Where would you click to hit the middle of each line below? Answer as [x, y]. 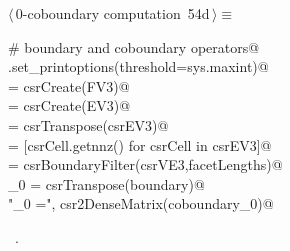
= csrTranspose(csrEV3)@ [88, 124]
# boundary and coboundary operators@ [134, 46]
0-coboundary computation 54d [112, 13]
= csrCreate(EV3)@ [69, 105]
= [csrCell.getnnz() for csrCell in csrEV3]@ [140, 144]
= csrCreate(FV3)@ [69, 85]
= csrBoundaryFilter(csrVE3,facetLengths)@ [145, 164]
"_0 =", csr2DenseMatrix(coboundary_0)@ [141, 203]
